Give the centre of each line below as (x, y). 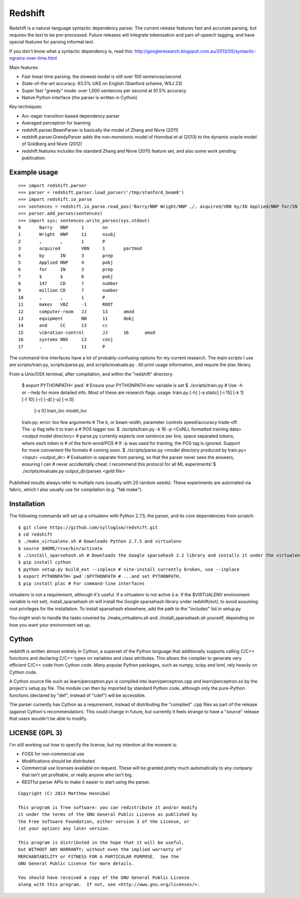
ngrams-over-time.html (33, 58)
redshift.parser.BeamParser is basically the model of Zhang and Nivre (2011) (100, 130)
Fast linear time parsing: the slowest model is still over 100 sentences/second (101, 76)
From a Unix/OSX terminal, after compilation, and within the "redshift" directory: (91, 374)
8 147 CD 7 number (68, 284)
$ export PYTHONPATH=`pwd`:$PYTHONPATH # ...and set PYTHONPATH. (100, 576)
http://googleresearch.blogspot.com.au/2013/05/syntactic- (195, 51)
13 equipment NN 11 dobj (76, 319)
